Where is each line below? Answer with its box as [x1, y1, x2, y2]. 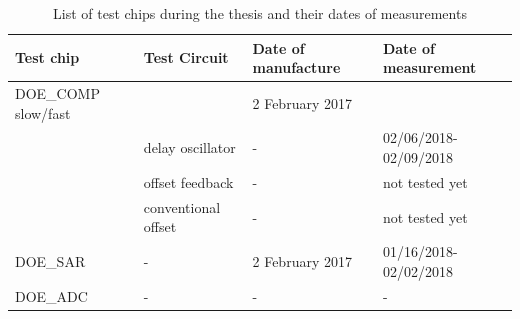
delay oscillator [143, 137, 236, 158]
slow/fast [15, 102, 71, 123]
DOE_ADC [15, 285, 88, 306]
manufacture [252, 57, 341, 78]
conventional [143, 196, 221, 217]
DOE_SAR [15, 250, 86, 271]
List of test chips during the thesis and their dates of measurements [53, 3, 467, 23]
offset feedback [143, 171, 234, 192]
